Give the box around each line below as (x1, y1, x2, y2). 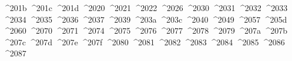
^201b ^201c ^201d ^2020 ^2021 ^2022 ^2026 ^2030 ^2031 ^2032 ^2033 (3, 2, 288, 13)
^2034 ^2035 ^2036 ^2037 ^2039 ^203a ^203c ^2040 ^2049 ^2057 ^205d (3, 13, 287, 25)
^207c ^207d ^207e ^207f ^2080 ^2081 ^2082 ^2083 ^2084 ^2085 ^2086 (3, 35, 285, 48)
